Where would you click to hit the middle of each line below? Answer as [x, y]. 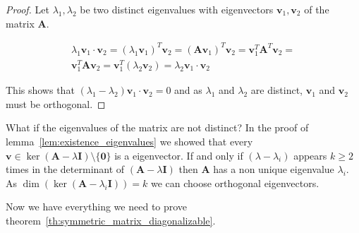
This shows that [40, 90]
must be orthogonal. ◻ [56, 103]
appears [310, 155]
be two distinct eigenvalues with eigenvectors [177, 9]
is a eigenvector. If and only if [179, 155]
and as [188, 90]
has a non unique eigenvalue [274, 169]
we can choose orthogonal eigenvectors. [235, 183]
